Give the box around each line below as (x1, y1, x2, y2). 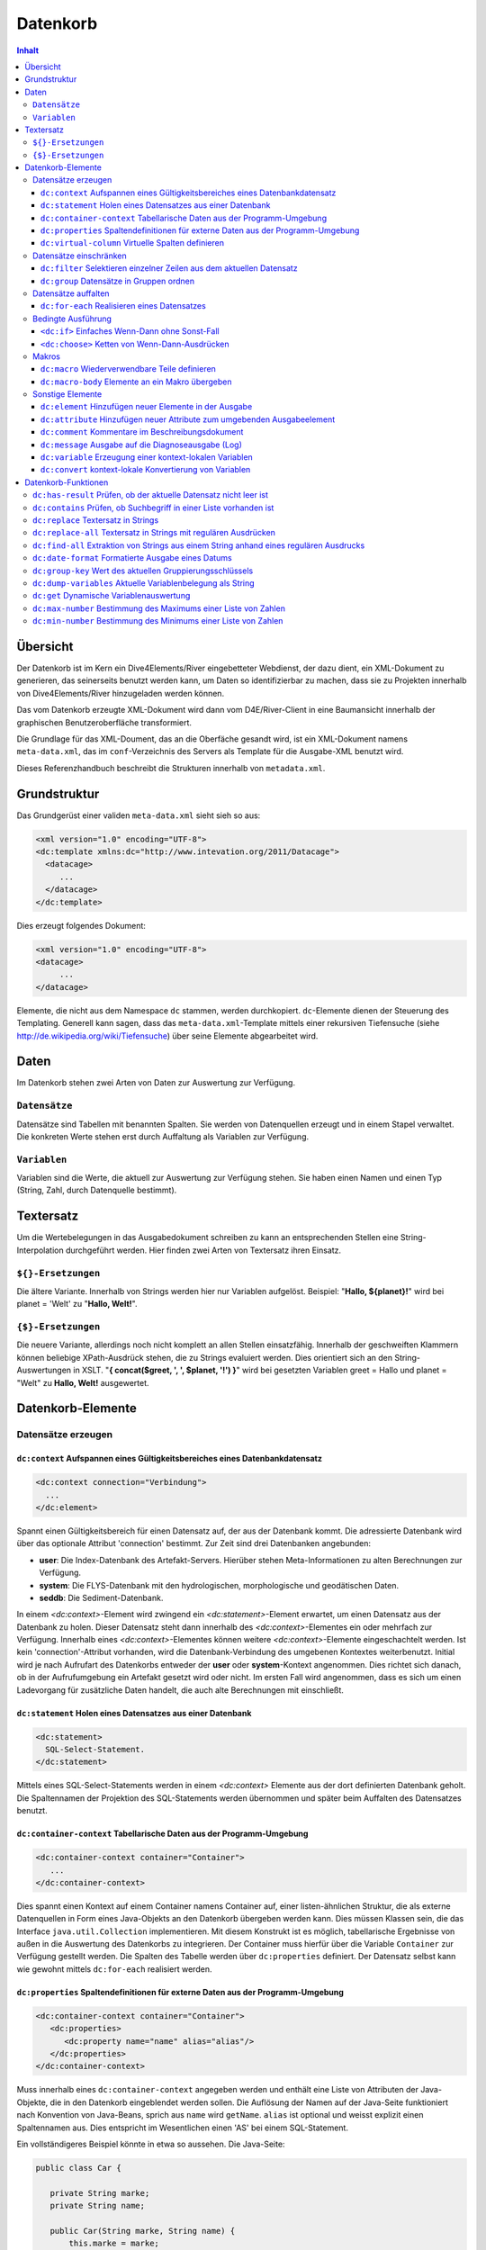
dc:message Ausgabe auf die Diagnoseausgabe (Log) (40, 439, 243, 450)
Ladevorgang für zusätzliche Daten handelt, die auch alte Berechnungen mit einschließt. (16, 1684, 344, 1696)
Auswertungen (16, 1364, 72, 1376)
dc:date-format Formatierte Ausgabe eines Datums (32, 553, 233, 563)
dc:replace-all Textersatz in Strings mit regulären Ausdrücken (32, 527, 276, 538)
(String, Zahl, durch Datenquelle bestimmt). (16, 1184, 177, 1196)
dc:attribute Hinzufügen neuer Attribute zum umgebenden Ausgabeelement (40, 414, 336, 425)
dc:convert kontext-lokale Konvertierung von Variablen (40, 464, 251, 475)
